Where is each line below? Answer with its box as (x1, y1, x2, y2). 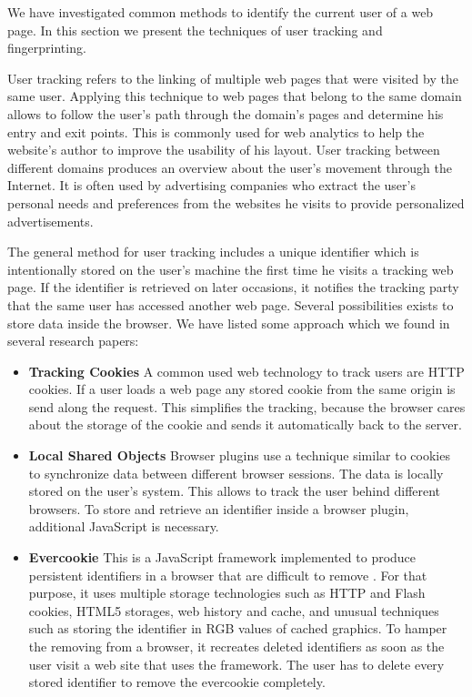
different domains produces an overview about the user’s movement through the (7, 157, 452, 177)
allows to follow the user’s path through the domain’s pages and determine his (7, 104, 444, 123)
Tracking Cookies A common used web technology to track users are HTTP (28, 361, 465, 380)
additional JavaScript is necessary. (28, 517, 219, 536)
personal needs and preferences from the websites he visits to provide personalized (7, 193, 465, 212)
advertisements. (7, 211, 94, 230)
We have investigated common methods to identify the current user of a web (7, 3, 434, 21)
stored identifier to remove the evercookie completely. (28, 672, 326, 692)
